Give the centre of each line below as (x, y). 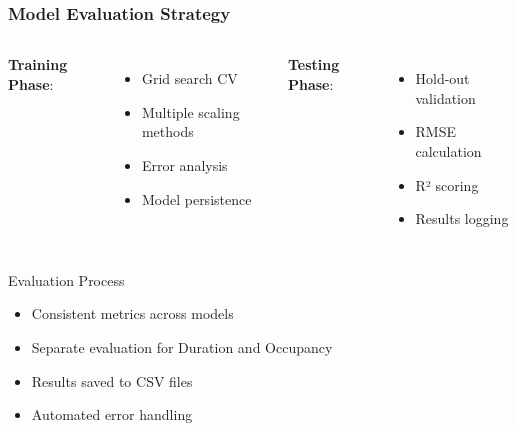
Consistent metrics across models (132, 313)
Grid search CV (189, 78)
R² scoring (447, 184)
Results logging (462, 218)
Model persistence (196, 198)
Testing (313, 64)
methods (167, 131)
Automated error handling (112, 414)
